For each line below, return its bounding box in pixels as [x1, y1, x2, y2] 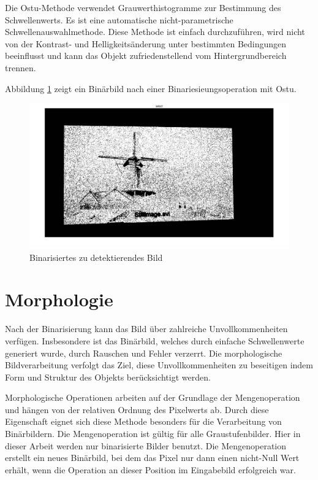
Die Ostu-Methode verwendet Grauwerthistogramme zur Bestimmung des [5, 1, 281, 14]
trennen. [5, 61, 36, 74]
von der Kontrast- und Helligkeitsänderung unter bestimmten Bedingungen [5, 37, 287, 50]
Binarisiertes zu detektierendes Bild [29, 250, 163, 263]
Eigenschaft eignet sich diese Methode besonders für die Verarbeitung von [5, 415, 282, 428]
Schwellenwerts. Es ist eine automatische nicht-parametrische [5, 13, 233, 26]
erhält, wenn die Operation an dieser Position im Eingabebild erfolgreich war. [5, 463, 296, 476]
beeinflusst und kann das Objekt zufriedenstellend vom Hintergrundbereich [5, 49, 287, 62]
